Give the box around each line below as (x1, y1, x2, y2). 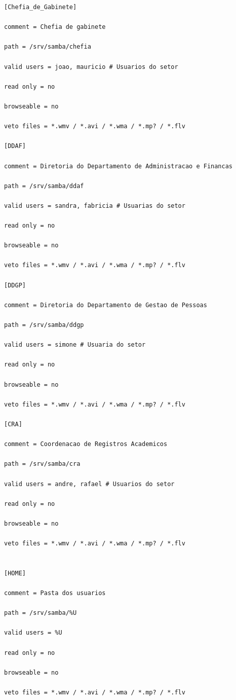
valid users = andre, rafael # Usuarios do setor (4, 480, 175, 488)
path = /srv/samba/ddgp (4, 321, 84, 328)
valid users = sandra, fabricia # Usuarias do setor (4, 202, 185, 209)
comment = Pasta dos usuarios (4, 590, 106, 597)
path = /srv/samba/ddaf (4, 182, 84, 190)
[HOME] (4, 569, 26, 577)
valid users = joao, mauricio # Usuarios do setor (4, 63, 178, 70)
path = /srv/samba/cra (4, 460, 81, 468)
